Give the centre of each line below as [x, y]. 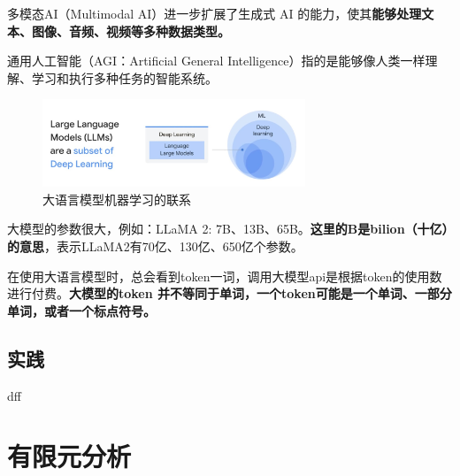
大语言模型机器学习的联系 [117, 199]
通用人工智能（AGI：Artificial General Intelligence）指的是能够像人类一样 [216, 61]
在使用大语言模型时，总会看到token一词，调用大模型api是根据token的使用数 [225, 276]
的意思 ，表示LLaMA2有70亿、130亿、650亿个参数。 [155, 246]
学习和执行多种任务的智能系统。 [124, 77]
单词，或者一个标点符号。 [81, 310]
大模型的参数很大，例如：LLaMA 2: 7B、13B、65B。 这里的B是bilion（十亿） [228, 229]
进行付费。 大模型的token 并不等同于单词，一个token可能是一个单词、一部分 [230, 293]
